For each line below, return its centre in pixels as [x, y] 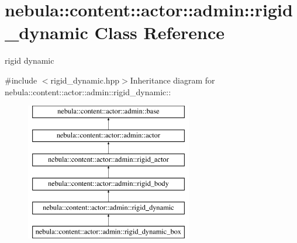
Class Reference [160, 32]
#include [21, 80]
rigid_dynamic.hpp [85, 80]
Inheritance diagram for [172, 80]
